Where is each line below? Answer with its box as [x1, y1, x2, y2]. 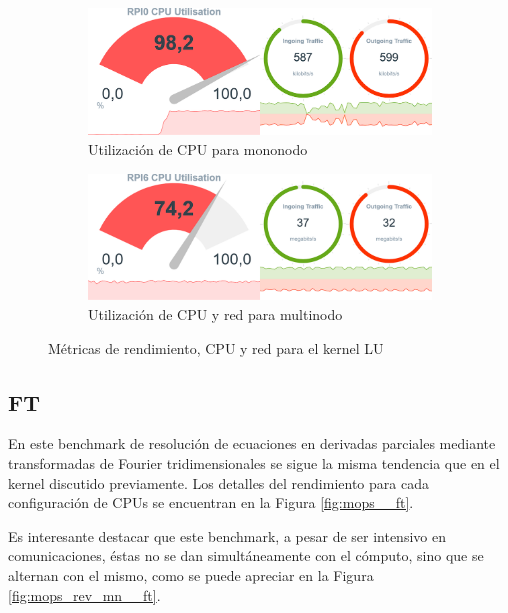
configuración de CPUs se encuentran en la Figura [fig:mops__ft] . [8, 492, 414, 513]
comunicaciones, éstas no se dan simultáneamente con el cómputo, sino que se [8, 545, 484, 566]
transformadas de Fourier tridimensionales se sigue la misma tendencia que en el [8, 453, 500, 474]
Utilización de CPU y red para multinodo [88, 304, 343, 325]
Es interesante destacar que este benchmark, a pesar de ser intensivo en [8, 525, 446, 546]
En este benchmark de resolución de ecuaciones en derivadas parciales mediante [8, 433, 496, 454]
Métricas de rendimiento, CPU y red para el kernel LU [48, 337, 384, 358]
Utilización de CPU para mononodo [88, 138, 308, 159]
